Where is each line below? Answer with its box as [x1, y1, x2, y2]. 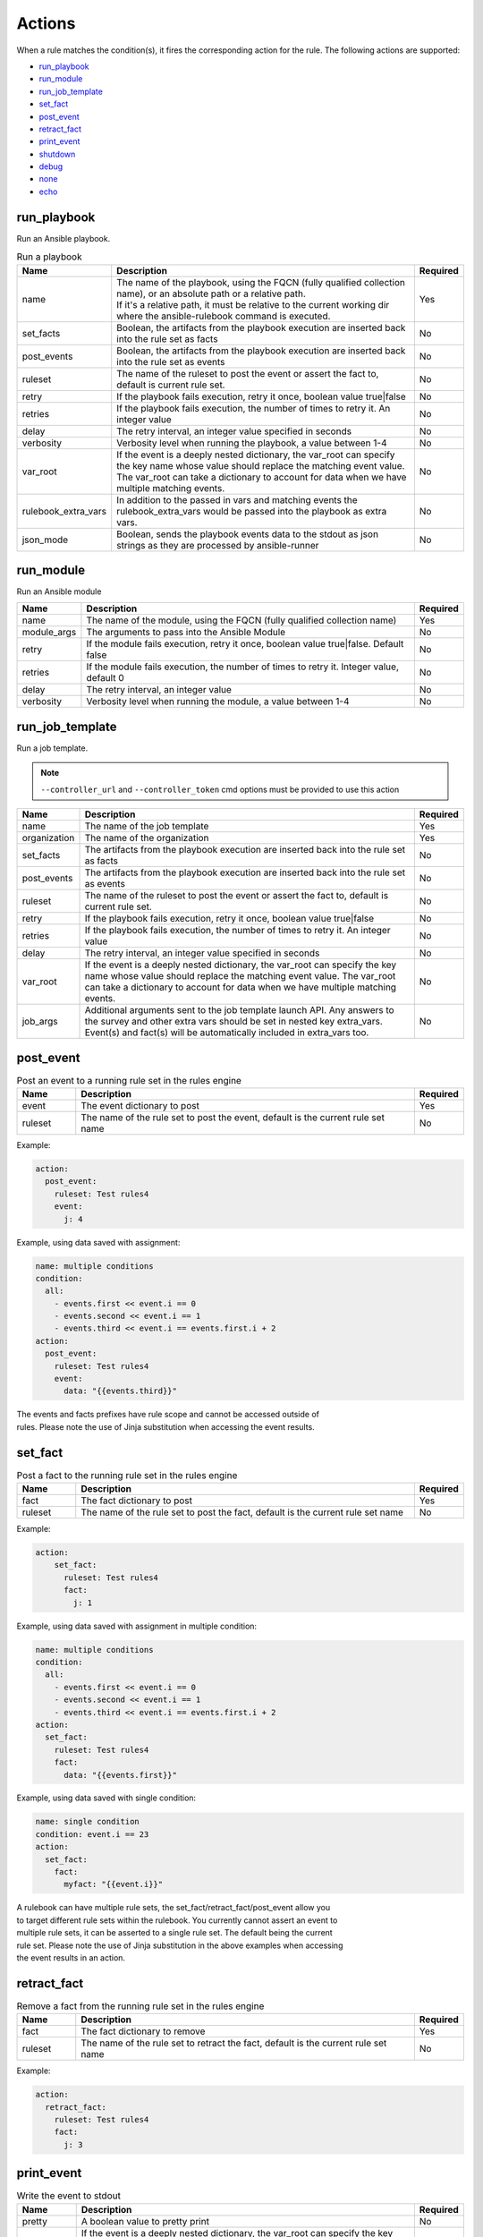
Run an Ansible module [16, 586, 102, 597]
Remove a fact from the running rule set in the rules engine [16, 2000, 265, 2012]
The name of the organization [84, 832, 209, 845]
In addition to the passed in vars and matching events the [116, 493, 358, 506]
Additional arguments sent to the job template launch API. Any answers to [84, 1004, 394, 1016]
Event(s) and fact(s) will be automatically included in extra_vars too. [84, 1026, 369, 1039]
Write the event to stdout [16, 2190, 121, 2202]
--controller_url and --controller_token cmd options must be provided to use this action [40, 784, 400, 795]
